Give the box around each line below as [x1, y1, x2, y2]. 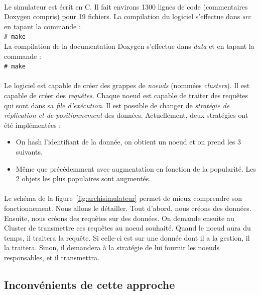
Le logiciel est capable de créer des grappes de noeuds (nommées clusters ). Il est [4, 80, 250, 91]
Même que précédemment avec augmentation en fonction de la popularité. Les [16, 163, 256, 174]
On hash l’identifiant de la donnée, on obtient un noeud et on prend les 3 [16, 136, 241, 147]
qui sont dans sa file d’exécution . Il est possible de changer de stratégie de [4, 100, 230, 110]
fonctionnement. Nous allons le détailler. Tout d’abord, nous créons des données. [4, 203, 251, 213]
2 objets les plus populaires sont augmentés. [16, 173, 151, 184]
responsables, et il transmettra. [4, 252, 99, 262]
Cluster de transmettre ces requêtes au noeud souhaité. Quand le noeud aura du [4, 223, 251, 233]
